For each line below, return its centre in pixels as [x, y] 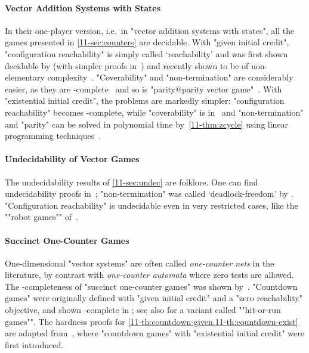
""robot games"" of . [41, 217]
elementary [25, 77]
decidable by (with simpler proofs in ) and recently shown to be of [127, 65]
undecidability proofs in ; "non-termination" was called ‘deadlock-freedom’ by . [149, 193]
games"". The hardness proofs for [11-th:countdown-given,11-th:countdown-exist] [152, 321]
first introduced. [34, 344]
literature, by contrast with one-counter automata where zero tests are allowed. [149, 275]
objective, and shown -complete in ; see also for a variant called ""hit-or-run [143, 310]
